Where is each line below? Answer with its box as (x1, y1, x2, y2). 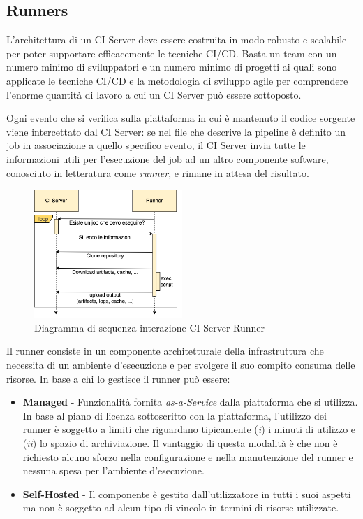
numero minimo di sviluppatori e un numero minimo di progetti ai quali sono (6, 59, 337, 74)
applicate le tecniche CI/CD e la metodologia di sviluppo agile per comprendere (6, 73, 348, 87)
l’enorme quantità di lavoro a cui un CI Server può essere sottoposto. (6, 87, 302, 101)
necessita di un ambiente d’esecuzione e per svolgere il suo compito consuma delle (6, 357, 355, 372)
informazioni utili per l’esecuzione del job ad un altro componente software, (6, 151, 329, 166)
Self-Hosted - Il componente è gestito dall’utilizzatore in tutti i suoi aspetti (22, 486, 351, 501)
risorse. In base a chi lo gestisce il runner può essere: (6, 371, 230, 385)
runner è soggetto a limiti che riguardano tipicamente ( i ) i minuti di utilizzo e (22, 422, 356, 436)
